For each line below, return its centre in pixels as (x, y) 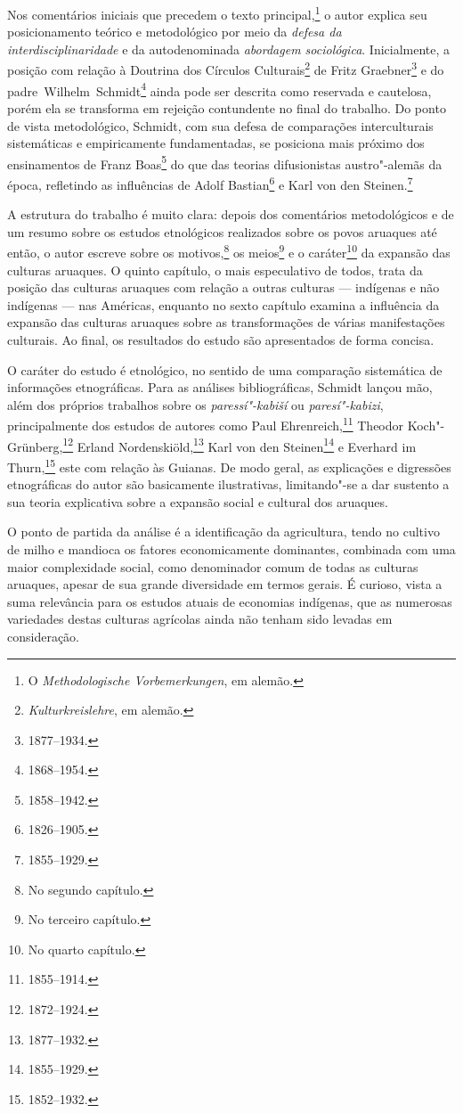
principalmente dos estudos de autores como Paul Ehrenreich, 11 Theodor (206, 424)
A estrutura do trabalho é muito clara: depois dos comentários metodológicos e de (231, 214)
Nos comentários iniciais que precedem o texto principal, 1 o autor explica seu (217, 13)
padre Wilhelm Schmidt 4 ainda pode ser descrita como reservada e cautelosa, (219, 89)
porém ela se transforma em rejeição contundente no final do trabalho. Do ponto (227, 107)
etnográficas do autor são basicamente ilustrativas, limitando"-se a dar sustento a (228, 484)
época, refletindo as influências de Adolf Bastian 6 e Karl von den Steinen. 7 (210, 183)
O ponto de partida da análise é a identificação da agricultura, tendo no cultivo (223, 532)
